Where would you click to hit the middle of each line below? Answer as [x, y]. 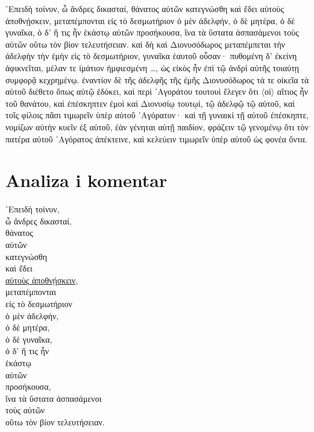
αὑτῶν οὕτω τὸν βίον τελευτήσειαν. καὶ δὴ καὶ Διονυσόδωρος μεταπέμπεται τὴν [146, 44]
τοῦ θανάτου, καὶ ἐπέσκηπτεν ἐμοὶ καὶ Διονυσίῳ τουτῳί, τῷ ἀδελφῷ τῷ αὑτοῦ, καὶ [150, 103]
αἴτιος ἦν [293, 91]
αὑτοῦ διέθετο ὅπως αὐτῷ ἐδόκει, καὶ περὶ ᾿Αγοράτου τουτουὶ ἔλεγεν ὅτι [132, 91]
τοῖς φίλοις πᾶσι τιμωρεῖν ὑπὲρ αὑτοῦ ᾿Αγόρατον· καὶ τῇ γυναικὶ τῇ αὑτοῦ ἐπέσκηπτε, [157, 115]
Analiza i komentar [86, 180]
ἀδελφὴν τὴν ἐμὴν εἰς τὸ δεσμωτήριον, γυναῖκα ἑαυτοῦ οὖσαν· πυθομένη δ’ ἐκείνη [151, 56]
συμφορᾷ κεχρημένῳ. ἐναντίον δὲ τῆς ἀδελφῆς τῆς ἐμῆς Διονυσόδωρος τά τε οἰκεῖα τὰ [157, 79]
